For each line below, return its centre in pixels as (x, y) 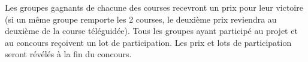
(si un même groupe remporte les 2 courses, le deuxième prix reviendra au (141, 19)
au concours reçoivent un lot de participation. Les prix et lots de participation (148, 42)
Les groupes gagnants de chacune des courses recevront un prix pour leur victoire (154, 7)
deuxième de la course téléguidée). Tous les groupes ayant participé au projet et (151, 31)
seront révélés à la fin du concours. (68, 54)
